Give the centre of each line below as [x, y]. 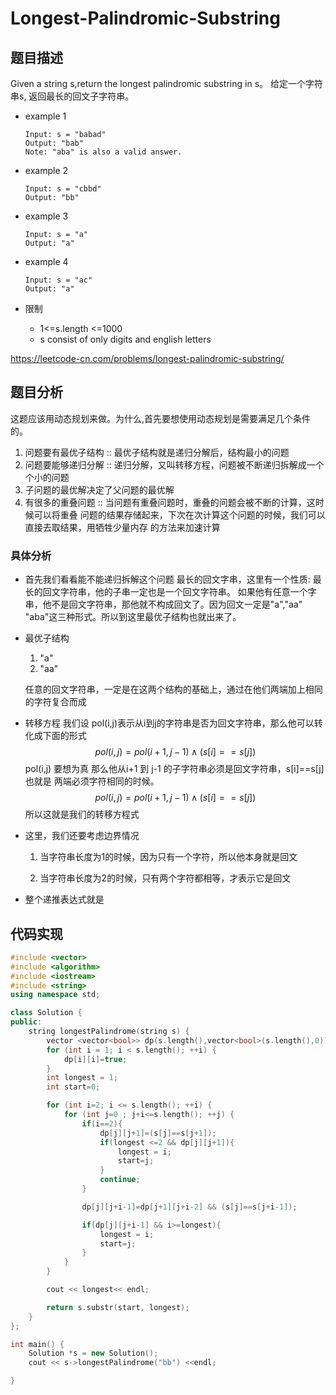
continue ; [120, 1180]
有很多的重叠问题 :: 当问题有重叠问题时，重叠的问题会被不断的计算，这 [170, 502]
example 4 [46, 261]
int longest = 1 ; [82, 1078]
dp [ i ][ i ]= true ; [95, 1059]
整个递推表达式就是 [64, 899]
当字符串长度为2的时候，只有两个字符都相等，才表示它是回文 [165, 878]
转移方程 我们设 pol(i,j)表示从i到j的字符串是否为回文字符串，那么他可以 [169, 723]
